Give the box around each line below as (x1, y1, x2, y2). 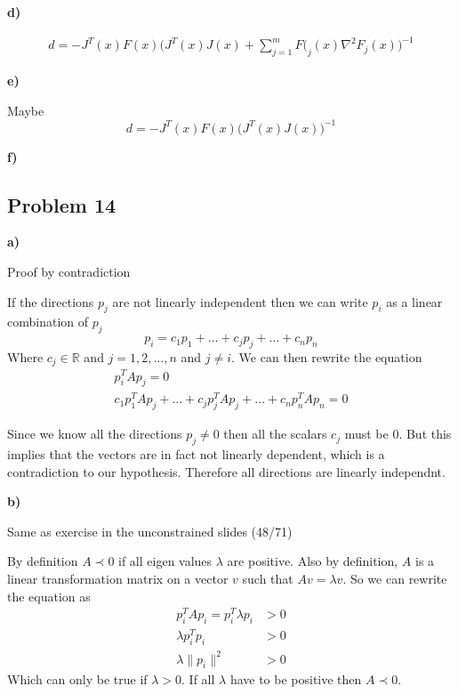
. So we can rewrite (342, 569, 447, 588)
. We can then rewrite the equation (231, 347, 422, 366)
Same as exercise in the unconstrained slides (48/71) (7, 521, 293, 540)
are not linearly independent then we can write (112, 292, 368, 311)
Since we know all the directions (7, 424, 182, 443)
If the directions (7, 292, 94, 311)
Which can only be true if (7, 670, 148, 689)
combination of (7, 312, 89, 331)
